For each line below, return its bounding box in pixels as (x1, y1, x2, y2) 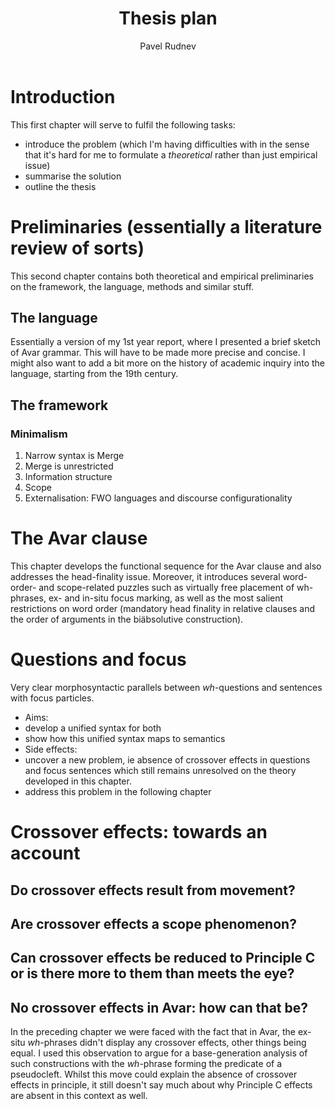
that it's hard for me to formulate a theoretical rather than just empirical (24, 148, 318, 161)
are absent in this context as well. (10, 1090, 148, 1102)
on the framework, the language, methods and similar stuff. (10, 280, 255, 292)
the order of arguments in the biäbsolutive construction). (10, 613, 244, 626)
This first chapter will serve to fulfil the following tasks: (10, 118, 236, 131)
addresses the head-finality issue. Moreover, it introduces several (10, 571, 281, 583)
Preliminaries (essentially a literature (10, 215, 323, 238)
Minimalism (10, 427, 68, 441)
